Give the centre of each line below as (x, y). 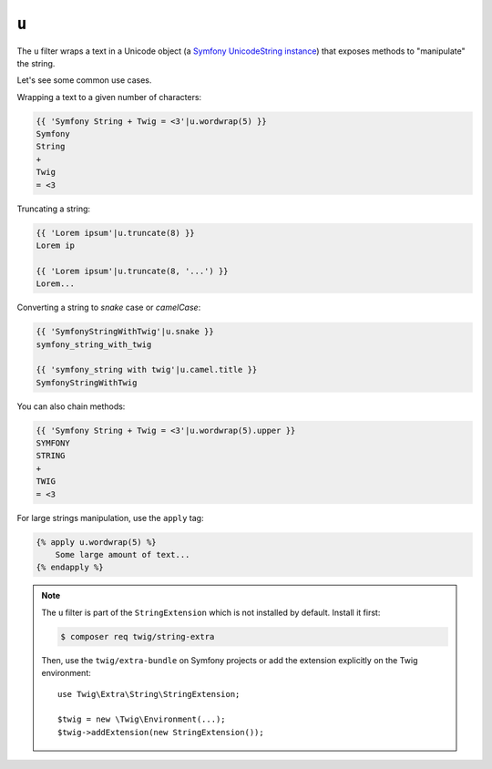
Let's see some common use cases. (84, 80)
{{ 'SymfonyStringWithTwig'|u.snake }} (125, 332)
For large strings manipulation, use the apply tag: (110, 518)
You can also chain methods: (71, 406)
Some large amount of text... (123, 554)
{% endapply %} (70, 568)
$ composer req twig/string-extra (138, 636)
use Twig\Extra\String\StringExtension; (149, 694)
